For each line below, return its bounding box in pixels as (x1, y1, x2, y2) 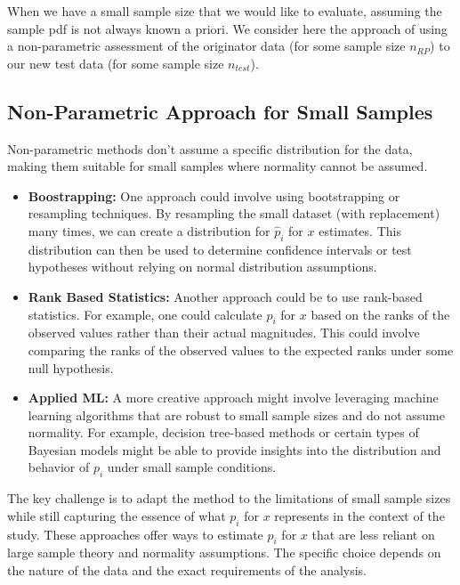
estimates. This (319, 221, 401, 240)
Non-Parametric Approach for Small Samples (7, 97, 433, 125)
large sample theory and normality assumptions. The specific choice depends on (7, 543, 441, 562)
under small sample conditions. (107, 458, 277, 476)
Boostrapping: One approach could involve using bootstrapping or (28, 186, 400, 205)
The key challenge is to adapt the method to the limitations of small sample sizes (7, 489, 451, 508)
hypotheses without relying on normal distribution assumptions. (28, 257, 377, 276)
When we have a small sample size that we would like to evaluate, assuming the (7, 2, 442, 20)
